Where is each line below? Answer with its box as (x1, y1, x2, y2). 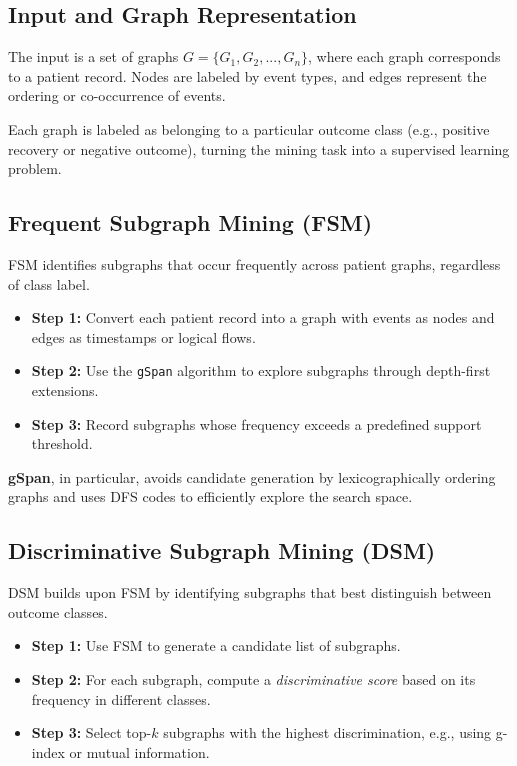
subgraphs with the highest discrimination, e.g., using (163, 722, 492, 743)
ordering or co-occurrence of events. (8, 85, 226, 106)
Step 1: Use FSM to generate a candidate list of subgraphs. (31, 635, 401, 656)
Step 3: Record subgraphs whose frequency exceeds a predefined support (31, 413, 482, 434)
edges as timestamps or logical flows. (31, 326, 256, 347)
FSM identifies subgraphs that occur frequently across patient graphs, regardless (8, 253, 501, 274)
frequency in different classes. (31, 688, 211, 709)
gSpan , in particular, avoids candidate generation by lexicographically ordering (8, 466, 496, 487)
